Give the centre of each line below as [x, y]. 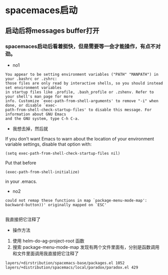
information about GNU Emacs [36, 114]
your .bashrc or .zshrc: [31, 79]
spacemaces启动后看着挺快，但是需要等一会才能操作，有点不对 [83, 46]
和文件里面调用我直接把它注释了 [46, 253]
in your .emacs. [21, 181]
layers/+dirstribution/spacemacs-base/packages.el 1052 [65, 263]
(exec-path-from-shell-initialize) [43, 172]
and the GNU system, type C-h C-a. [43, 119]
